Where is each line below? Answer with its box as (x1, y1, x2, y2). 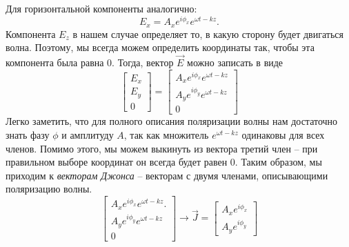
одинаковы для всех (241, 128, 325, 141)
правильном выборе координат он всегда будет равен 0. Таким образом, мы (6, 155, 322, 169)
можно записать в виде (187, 55, 283, 69)
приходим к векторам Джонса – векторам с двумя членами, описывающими (6, 168, 328, 182)
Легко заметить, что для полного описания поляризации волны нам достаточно (6, 114, 338, 128)
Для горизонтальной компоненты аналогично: (6, 1, 197, 15)
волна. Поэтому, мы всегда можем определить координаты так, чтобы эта (6, 40, 315, 55)
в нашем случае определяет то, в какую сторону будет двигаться (72, 26, 343, 41)
